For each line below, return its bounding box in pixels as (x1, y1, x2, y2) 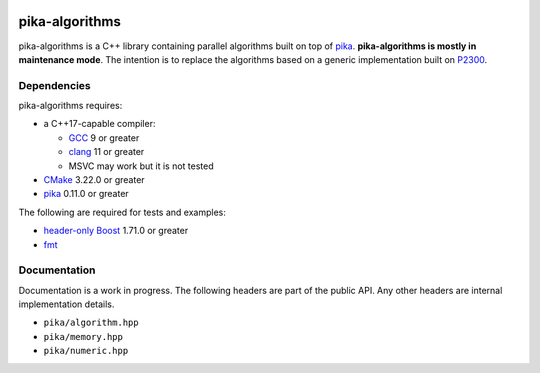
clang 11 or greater (68, 146, 145, 158)
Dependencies (18, 78, 92, 92)
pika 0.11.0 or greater (43, 188, 129, 200)
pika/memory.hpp (43, 331, 124, 342)
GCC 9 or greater (68, 131, 140, 144)
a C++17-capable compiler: (43, 118, 156, 130)
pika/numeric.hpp (43, 345, 129, 357)
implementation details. (18, 298, 115, 310)
